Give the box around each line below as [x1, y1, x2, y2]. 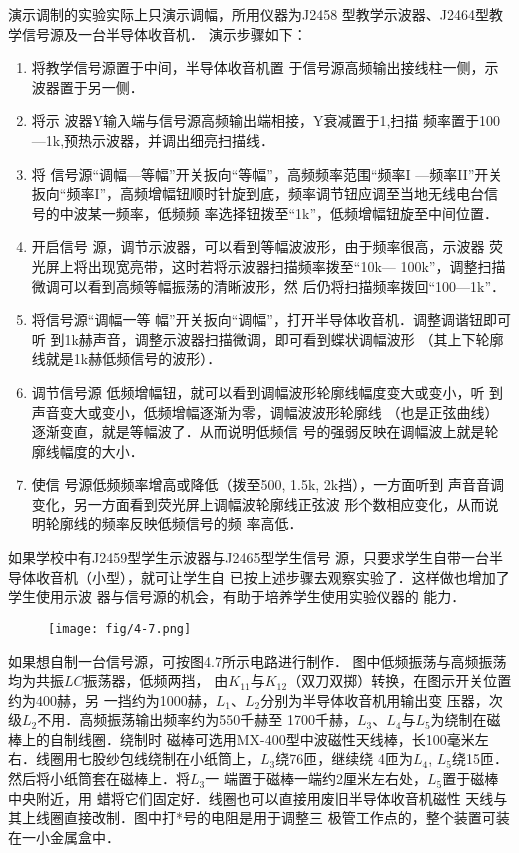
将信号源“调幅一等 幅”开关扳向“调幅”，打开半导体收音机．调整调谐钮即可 [31, 309, 511, 330]
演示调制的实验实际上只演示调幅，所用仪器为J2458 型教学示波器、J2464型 [8, 4, 490, 24]
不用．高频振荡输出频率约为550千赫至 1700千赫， [37, 709, 357, 730]
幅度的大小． [59, 440, 144, 461]
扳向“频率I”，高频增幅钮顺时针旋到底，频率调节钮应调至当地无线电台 [31, 183, 485, 204]
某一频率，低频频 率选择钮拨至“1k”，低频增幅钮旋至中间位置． [87, 202, 499, 223]
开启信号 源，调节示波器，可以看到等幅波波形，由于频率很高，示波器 [31, 236, 485, 257]
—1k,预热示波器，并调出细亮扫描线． [31, 129, 275, 150]
